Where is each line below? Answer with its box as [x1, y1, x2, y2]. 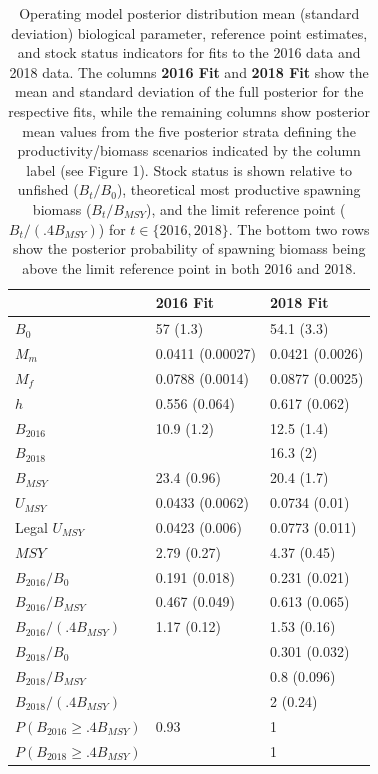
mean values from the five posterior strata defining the [22, 120, 357, 141]
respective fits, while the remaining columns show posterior [8, 100, 371, 121]
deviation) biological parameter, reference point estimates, [11, 22, 368, 43]
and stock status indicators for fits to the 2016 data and [17, 42, 361, 63]
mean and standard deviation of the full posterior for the [14, 81, 364, 102]
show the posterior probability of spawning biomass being [12, 238, 366, 259]
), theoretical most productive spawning [116, 179, 361, 200]
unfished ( [17, 179, 79, 200]
